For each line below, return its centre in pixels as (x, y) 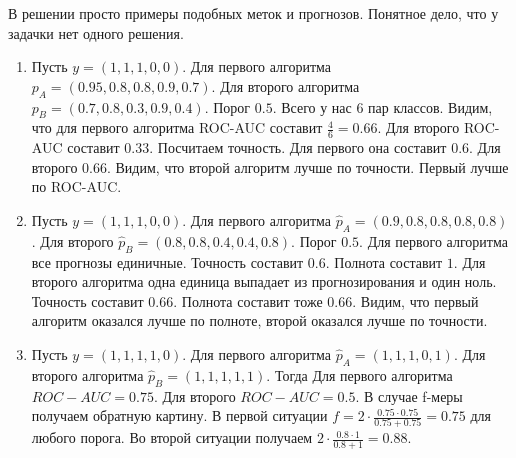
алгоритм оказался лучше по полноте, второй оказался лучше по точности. (259, 320)
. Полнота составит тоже (248, 300)
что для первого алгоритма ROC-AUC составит (177, 127)
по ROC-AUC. (76, 186)
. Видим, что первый (415, 300)
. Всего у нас (312, 106)
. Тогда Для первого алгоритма (359, 374)
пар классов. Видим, (430, 106)
